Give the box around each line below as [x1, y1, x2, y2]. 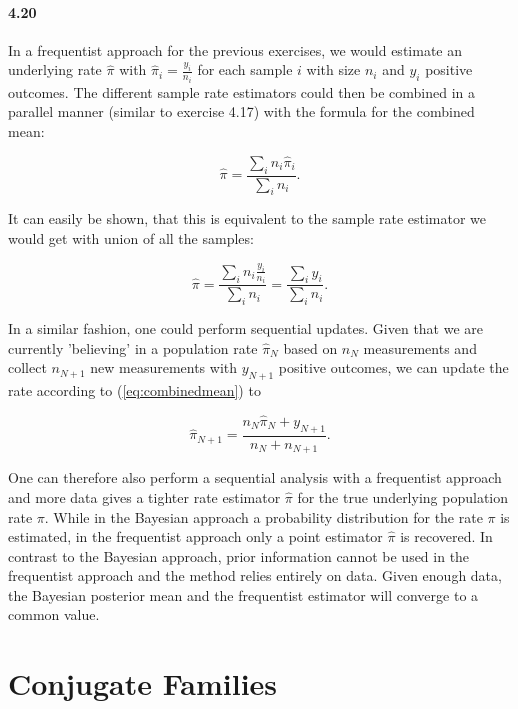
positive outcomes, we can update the [278, 357, 509, 378]
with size [306, 59, 361, 80]
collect [8, 357, 47, 378]
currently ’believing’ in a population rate [8, 337, 258, 358]
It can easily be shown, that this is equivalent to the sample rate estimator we [8, 208, 487, 229]
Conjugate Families [8, 663, 278, 704]
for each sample [197, 59, 293, 80]
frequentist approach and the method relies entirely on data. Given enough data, [8, 565, 502, 586]
